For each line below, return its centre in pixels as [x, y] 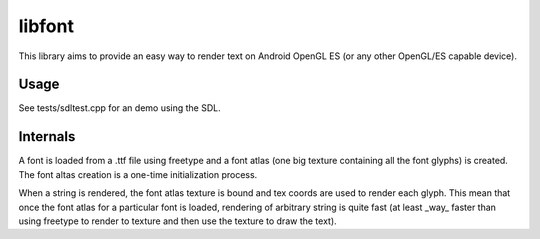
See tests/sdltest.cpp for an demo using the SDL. [119, 108]
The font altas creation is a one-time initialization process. [138, 174]
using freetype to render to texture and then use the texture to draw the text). [177, 221]
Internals [47, 136]
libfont [46, 26]
